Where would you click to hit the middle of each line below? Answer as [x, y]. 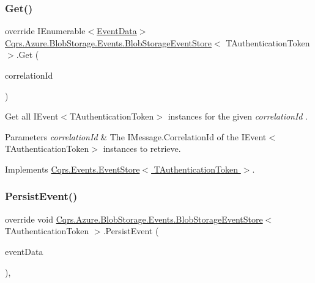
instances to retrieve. [142, 149]
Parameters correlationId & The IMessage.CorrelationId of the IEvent [136, 136]
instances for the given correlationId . [238, 116]
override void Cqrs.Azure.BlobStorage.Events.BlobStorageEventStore [134, 219]
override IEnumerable [45, 31]
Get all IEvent [32, 116]
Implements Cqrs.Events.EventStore [72, 169]
